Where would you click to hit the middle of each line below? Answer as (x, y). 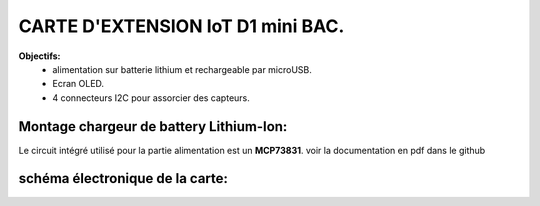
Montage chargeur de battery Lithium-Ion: (153, 126)
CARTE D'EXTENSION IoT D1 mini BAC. (181, 26)
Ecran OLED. (78, 84)
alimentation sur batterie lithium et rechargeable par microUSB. (182, 69)
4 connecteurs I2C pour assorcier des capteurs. (151, 97)
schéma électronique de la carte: (123, 178)
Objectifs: (39, 56)
